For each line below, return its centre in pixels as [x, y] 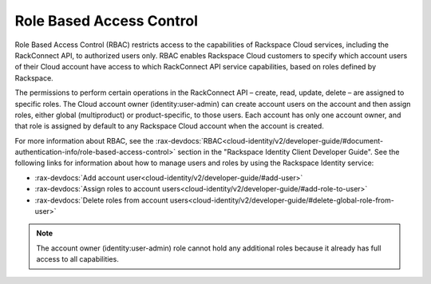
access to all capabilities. [77, 259]
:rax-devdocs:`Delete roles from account [101, 200]
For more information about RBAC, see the [84, 140]
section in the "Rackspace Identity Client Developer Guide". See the [288, 152]
